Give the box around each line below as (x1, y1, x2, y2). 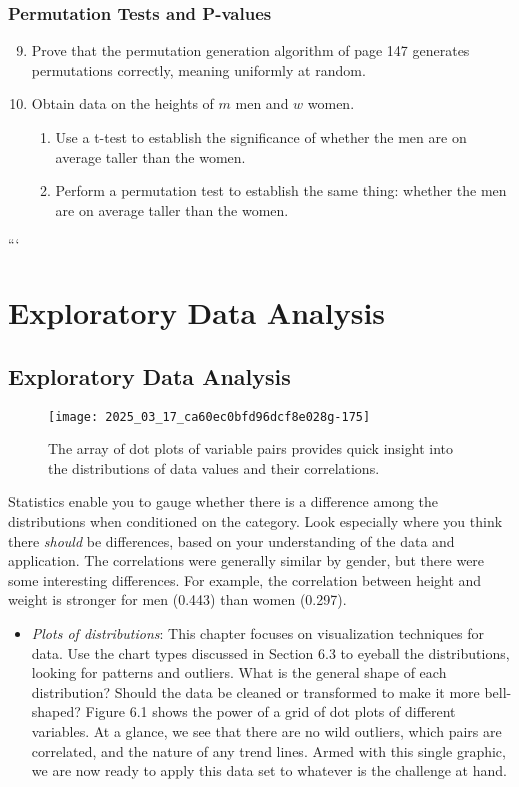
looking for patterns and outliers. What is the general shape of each (31, 662, 447, 683)
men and (235, 93, 289, 114)
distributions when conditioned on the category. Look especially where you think (8, 510, 503, 531)
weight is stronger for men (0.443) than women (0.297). (8, 589, 347, 610)
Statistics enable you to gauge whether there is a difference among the (8, 491, 439, 512)
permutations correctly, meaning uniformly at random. (31, 59, 366, 80)
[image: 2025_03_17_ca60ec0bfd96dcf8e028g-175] (48, 409, 371, 424)
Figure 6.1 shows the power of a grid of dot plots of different (85, 701, 456, 722)
